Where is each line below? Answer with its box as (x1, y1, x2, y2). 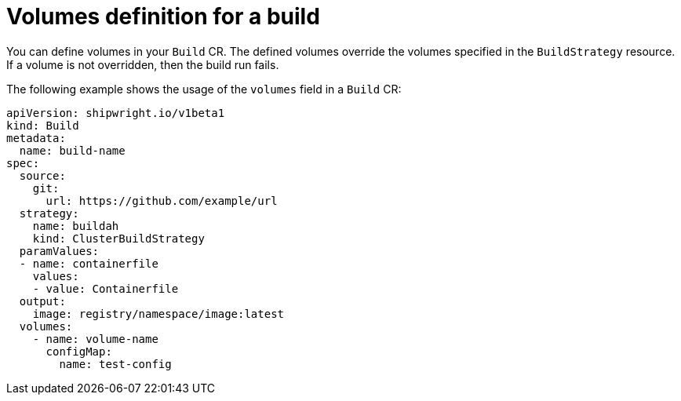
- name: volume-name (32, 332, 158, 345)
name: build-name (19, 144, 126, 157)
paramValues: (19, 244, 100, 257)
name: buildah (32, 219, 119, 232)
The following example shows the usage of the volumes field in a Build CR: (6, 82, 402, 96)
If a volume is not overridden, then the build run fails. (6, 57, 279, 71)
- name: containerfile (19, 257, 158, 270)
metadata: (6, 131, 66, 144)
